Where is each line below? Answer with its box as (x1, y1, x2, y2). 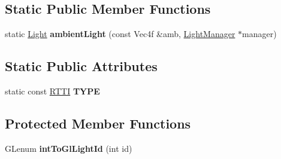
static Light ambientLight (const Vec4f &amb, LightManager (5, 27, 235, 40)
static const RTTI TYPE (5, 85, 100, 97)
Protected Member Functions (5, 114, 191, 132)
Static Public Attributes (5, 57, 158, 75)
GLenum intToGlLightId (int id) (5, 142, 132, 154)
